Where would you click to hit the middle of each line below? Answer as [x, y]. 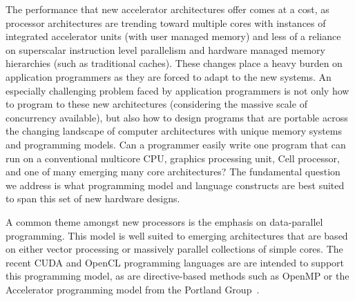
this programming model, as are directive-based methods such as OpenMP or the [177, 276]
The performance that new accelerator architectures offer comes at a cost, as [167, 9]
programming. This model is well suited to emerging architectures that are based [177, 235]
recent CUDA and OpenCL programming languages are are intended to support [175, 262]
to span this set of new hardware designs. [93, 198]
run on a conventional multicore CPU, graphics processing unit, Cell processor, [173, 158]
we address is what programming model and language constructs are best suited [175, 185]
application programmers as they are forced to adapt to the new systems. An [169, 76]
